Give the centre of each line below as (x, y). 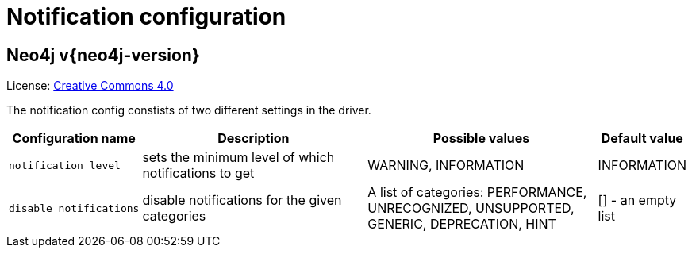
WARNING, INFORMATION (446, 165)
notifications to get (198, 173)
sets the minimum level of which (238, 158)
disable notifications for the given (242, 200)
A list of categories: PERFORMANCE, (477, 192)
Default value (642, 139)
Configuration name (74, 139)
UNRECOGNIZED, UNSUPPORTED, (471, 208)
